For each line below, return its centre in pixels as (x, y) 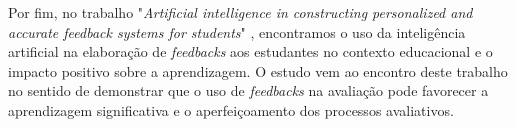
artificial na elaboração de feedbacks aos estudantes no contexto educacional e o (250, 51)
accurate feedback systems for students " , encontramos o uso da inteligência (237, 31)
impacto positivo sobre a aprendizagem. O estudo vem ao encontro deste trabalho (258, 70)
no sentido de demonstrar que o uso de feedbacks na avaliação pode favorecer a (248, 90)
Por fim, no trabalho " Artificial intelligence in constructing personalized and (240, 12)
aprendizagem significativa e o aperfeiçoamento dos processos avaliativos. (231, 109)
